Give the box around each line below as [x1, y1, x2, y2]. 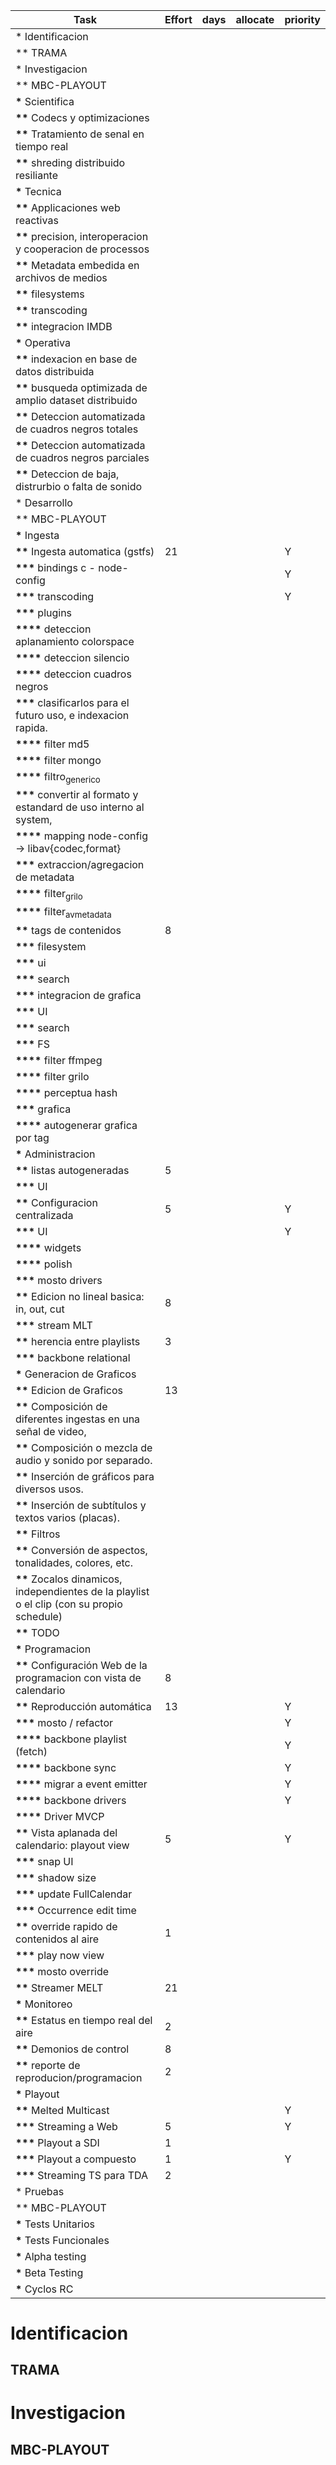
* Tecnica [15, 185, 62, 198]
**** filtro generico [15, 770, 101, 786]
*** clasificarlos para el [15, 696, 130, 709]
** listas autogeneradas [15, 1163, 130, 1177]
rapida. [15, 721, 48, 734]
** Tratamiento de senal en [15, 127, 145, 141]
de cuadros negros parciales [15, 451, 150, 464]
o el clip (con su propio [15, 1597, 123, 1611]
